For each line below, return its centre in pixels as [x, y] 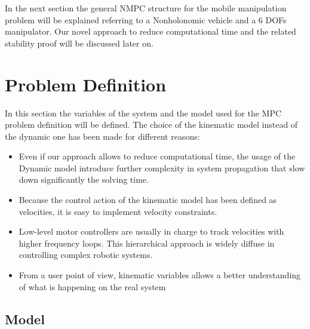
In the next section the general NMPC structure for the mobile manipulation [146, 8]
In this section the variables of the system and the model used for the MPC [143, 113]
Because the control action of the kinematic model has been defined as [148, 200]
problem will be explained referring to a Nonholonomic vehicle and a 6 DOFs [146, 19]
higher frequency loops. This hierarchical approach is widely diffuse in [147, 243]
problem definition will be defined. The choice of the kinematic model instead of [151, 124]
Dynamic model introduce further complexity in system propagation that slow [162, 167]
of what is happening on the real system [92, 286]
